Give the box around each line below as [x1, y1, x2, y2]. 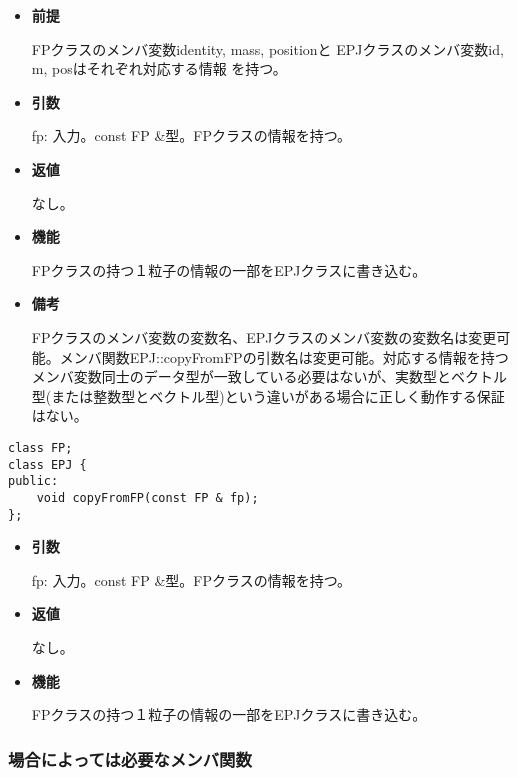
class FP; [8, 440, 73, 455]
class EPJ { [8, 457, 87, 472]
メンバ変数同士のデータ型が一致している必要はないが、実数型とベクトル [31, 366, 508, 387]
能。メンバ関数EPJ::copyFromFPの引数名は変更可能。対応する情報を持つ [31, 346, 509, 367]
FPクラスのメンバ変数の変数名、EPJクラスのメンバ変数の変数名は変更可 [31, 326, 511, 347]
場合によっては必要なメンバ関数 [8, 746, 252, 771]
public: [8, 474, 59, 489]
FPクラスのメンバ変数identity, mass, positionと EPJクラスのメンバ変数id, [31, 38, 504, 59]
